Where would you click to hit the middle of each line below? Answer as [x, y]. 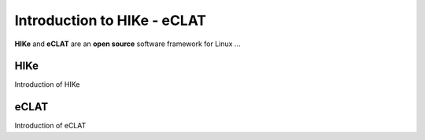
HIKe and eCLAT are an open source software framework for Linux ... [128, 44]
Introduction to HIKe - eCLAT [111, 20]
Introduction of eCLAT [50, 126]
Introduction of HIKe [47, 84]
